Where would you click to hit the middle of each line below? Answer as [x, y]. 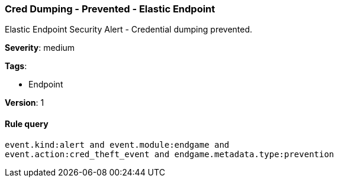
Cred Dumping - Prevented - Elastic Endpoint [110, 9]
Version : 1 [25, 103]
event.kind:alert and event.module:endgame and [117, 144]
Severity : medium [40, 48]
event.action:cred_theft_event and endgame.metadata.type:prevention [170, 154]
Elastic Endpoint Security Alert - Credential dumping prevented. [129, 30]
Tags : [16, 66]
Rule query [27, 123]
